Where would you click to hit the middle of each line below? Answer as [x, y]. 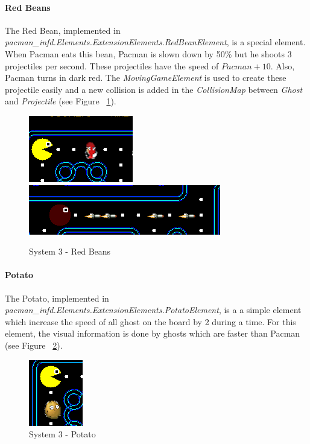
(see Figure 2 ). [34, 345]
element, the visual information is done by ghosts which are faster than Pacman [153, 333]
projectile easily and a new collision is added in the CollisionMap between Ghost [154, 89]
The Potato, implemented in [57, 298]
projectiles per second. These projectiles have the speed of [112, 65]
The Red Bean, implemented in [63, 30]
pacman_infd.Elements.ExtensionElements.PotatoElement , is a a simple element [153, 310]
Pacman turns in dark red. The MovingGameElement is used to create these [146, 78]
